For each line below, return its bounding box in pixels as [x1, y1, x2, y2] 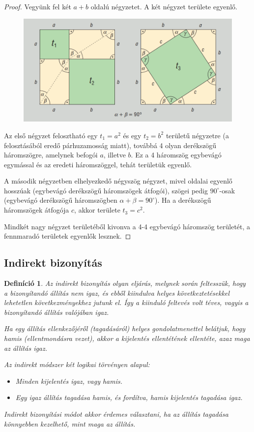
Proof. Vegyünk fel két [4, 1, 71, 11]
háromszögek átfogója [4, 205, 69, 215]
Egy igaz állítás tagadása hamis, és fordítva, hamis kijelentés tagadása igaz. [15, 392, 243, 402]
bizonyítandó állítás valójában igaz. [4, 307, 109, 317]
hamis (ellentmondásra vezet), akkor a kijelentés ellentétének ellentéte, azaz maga [4, 333, 250, 343]
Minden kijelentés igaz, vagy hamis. [15, 375, 123, 386]
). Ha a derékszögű [155, 195, 211, 205]
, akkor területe [74, 205, 120, 215]
